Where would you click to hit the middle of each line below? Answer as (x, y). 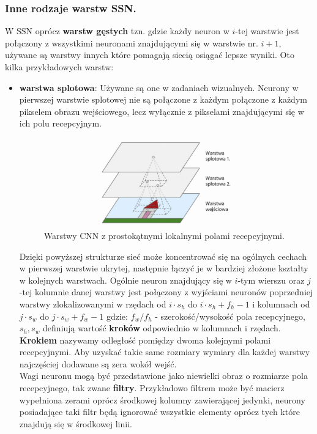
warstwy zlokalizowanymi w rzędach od (93, 303)
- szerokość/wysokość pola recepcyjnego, (230, 316)
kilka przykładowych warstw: (59, 67)
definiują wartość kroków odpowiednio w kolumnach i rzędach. (162, 328)
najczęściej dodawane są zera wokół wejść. (98, 363)
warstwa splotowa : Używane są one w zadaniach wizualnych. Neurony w (159, 87)
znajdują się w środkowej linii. (76, 423)
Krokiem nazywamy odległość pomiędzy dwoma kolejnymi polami (145, 340)
